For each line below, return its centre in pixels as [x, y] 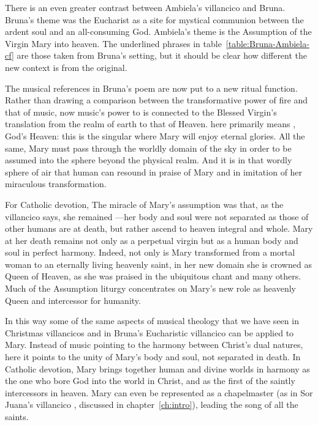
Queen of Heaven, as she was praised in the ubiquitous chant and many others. [153, 276]
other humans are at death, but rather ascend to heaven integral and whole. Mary [159, 228]
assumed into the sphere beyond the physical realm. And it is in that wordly [149, 160]
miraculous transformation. [56, 184]
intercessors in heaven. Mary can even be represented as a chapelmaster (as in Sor [159, 392]
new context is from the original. [66, 67]
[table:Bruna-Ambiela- [267, 43]
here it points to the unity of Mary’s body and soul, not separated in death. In [153, 357]
